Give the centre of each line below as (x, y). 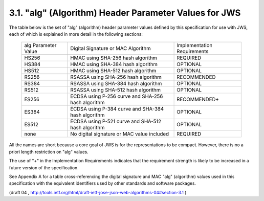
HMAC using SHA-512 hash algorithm (113, 71)
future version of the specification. (44, 167)
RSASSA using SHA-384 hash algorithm (116, 84)
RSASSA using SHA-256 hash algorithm (116, 77)
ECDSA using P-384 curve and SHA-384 (117, 109)
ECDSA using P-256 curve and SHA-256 (117, 96)
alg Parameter (40, 45)
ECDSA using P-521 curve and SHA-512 (116, 121)
